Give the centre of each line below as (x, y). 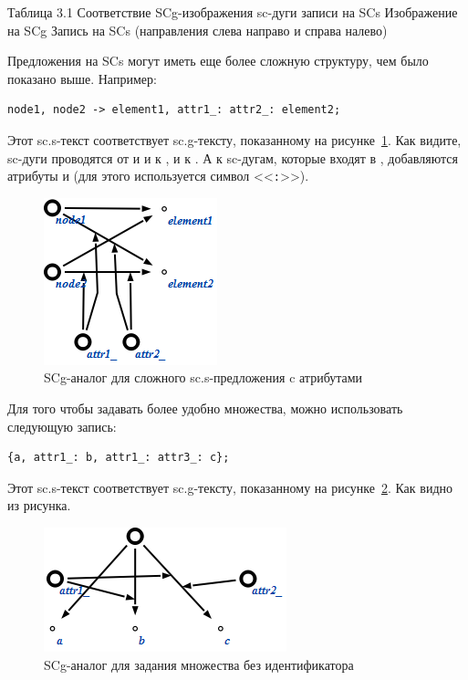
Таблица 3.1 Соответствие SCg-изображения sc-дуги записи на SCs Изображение (233, 12)
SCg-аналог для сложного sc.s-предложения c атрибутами (203, 377)
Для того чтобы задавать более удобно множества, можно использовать (205, 408)
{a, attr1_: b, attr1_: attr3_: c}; (119, 458)
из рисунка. (39, 505)
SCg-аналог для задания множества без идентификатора (199, 664)
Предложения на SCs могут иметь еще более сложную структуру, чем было (218, 61)
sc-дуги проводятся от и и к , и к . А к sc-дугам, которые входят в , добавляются (233, 157)
